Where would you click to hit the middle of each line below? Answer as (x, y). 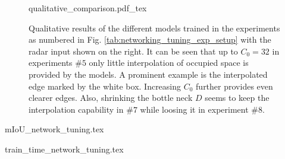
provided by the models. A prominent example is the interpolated (148, 74)
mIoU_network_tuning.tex (54, 129)
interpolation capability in (76, 109)
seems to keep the (237, 98)
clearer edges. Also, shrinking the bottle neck (111, 98)
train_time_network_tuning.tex (64, 149)
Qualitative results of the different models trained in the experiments (154, 28)
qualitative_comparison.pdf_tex (88, 8)
